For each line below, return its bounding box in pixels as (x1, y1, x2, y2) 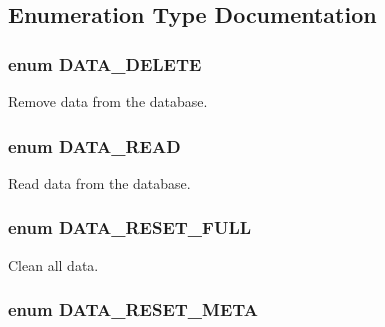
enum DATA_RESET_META (8, 297, 259, 322)
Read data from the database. (8, 172, 191, 193)
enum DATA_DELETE (8, 51, 202, 76)
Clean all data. (8, 254, 99, 275)
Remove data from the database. (8, 91, 208, 111)
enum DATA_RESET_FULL (8, 215, 252, 240)
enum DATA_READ (8, 133, 181, 158)
